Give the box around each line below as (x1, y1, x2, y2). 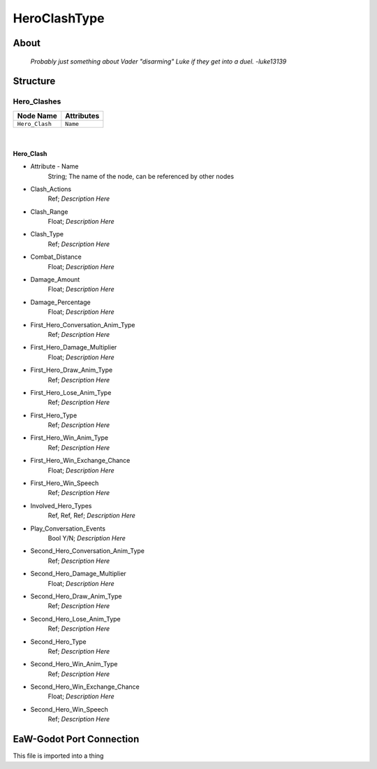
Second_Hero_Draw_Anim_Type (30, 591, 122, 601)
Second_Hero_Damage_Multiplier (30, 570, 127, 578)
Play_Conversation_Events (30, 524, 106, 533)
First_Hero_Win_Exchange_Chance (30, 457, 131, 465)
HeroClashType (13, 10, 105, 26)
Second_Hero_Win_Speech (30, 705, 108, 713)
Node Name (17, 110, 57, 120)
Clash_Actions (30, 185, 72, 193)
